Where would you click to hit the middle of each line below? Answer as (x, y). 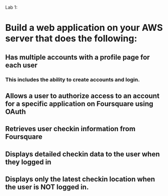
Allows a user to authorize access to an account (82, 96)
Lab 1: (11, 7)
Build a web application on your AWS (84, 28)
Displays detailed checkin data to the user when (83, 154)
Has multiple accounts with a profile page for (78, 57)
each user (22, 65)
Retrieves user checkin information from (70, 129)
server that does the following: (71, 39)
